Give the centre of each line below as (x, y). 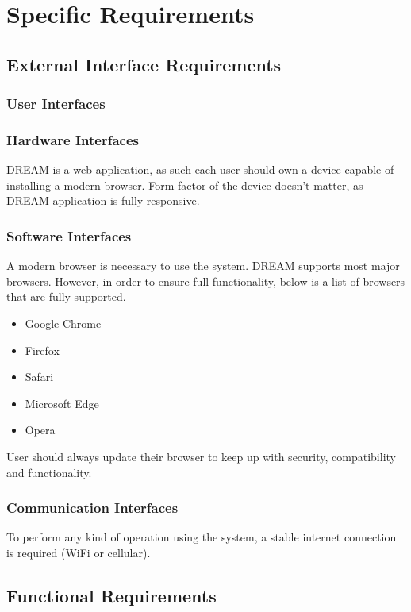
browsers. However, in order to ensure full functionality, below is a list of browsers (206, 281)
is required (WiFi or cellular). (79, 552)
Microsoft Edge (62, 403)
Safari (39, 377)
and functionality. (49, 472)
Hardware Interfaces (73, 139)
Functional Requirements (111, 595)
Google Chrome (63, 323)
